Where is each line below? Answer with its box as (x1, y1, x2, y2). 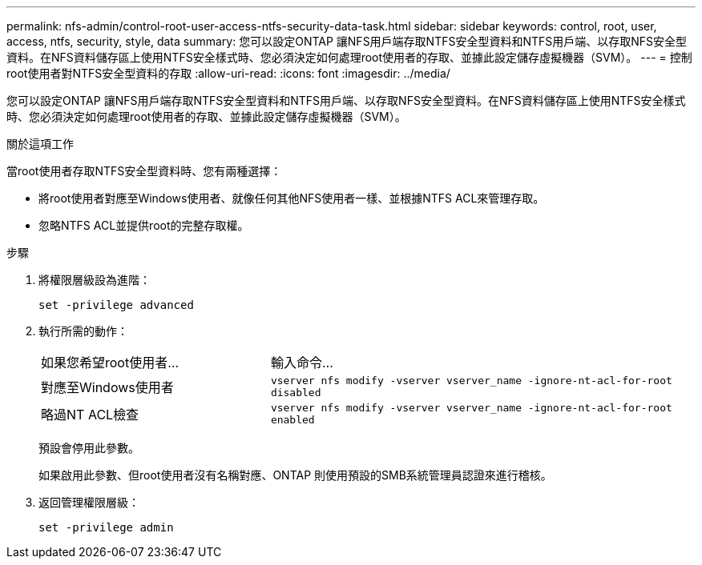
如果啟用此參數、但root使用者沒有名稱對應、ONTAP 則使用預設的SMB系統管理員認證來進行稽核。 (38, 468, 552, 482)
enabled (270, 414, 315, 426)
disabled (270, 387, 321, 399)
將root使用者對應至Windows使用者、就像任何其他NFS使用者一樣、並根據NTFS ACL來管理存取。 (38, 191, 545, 205)
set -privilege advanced (38, 299, 194, 311)
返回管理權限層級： (38, 495, 139, 509)
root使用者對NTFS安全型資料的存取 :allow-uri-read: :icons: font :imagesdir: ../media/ (6, 66, 450, 80)
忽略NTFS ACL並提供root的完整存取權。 (38, 218, 249, 232)
